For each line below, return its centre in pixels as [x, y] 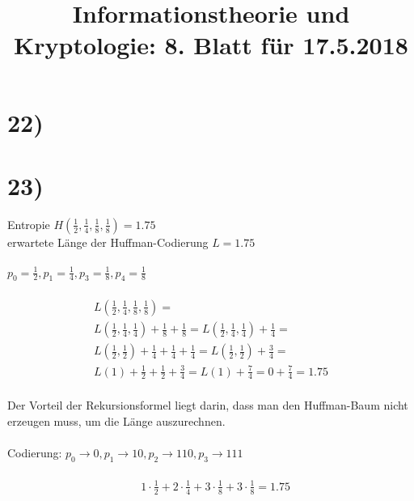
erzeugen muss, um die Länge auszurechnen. [116, 420]
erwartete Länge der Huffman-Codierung [108, 242]
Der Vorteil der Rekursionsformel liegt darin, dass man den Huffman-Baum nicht [208, 405]
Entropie [29, 224]
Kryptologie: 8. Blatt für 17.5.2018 [211, 45]
